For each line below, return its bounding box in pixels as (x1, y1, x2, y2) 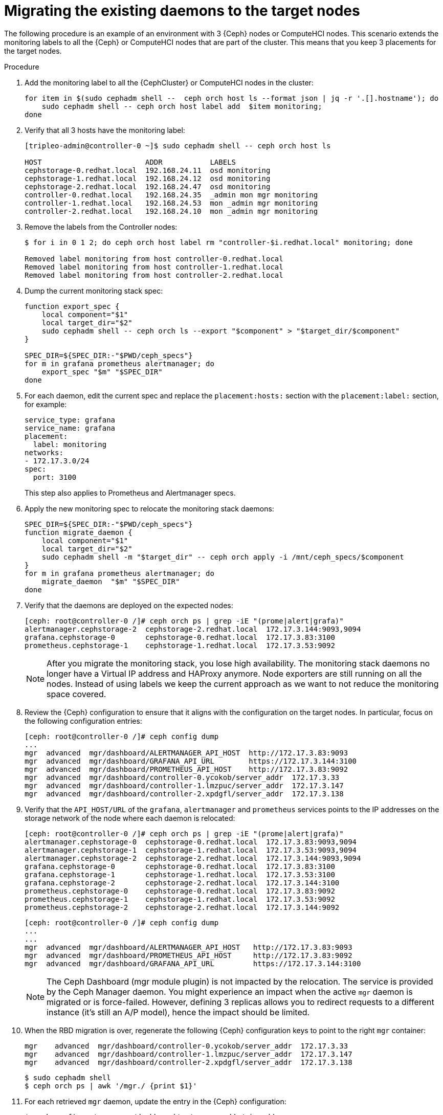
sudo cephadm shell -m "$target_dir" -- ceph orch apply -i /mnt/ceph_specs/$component (41, 552, 404, 561)
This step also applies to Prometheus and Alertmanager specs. (25, 488, 236, 497)
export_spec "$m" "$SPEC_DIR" (41, 367, 163, 376)
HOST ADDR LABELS (25, 158, 236, 166)
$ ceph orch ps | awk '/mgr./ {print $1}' (25, 1081, 197, 1090)
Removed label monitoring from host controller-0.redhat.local (25, 254, 283, 263)
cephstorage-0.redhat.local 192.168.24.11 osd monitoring (25, 166, 271, 174)
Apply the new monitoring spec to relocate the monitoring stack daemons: (25, 504, 274, 513)
